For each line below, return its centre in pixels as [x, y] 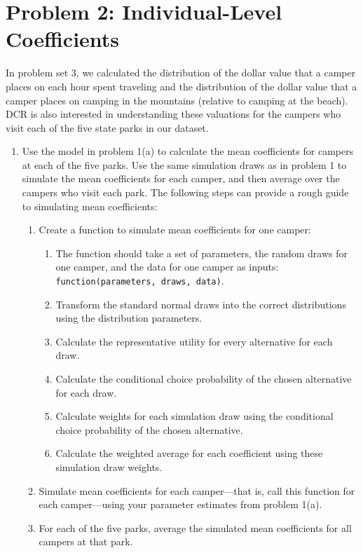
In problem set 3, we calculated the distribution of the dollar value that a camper [181, 73]
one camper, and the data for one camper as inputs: [167, 267]
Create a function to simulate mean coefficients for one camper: [175, 230]
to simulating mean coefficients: [90, 206]
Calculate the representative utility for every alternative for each [194, 341]
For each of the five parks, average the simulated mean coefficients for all [195, 527]
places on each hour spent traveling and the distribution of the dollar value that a [181, 86]
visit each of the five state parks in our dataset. [107, 127]
